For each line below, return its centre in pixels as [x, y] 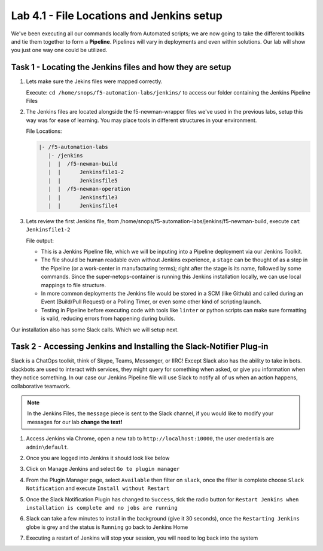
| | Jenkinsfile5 [83, 180]
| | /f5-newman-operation [89, 189]
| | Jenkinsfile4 [83, 206]
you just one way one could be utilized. [59, 50]
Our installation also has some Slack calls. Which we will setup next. [95, 330]
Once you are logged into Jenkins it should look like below [98, 458]
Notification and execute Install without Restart [98, 488]
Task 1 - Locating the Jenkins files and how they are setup [121, 67]
